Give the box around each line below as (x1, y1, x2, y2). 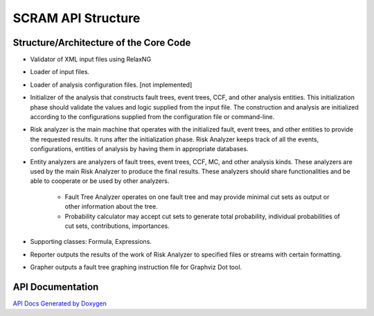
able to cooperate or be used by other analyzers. (30, 177, 170, 185)
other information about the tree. (64, 202, 159, 211)
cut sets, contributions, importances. (64, 222, 170, 230)
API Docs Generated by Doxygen (12, 299, 107, 308)
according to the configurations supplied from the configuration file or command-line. (30, 113, 275, 121)
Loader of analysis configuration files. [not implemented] (30, 80, 193, 89)
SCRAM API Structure (12, 10, 141, 26)
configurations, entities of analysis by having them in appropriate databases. (30, 145, 249, 153)
